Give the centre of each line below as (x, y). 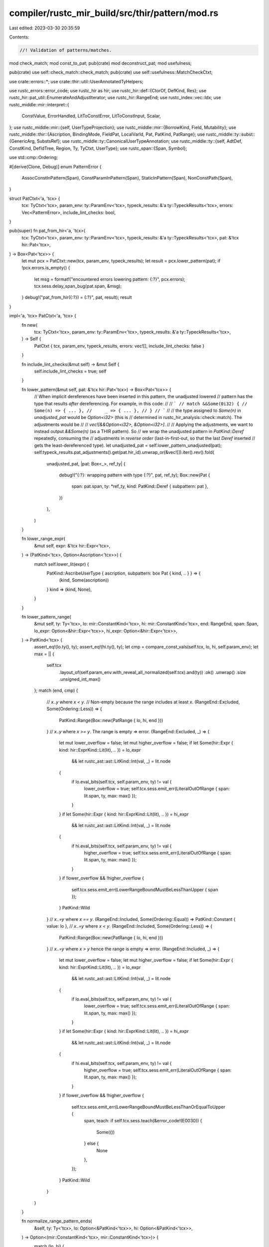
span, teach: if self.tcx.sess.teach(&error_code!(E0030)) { (143, 1121)
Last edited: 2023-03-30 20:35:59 (45, 28)
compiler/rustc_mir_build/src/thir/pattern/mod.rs (114, 13)
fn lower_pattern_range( (47, 617)
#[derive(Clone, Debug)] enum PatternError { (55, 167)
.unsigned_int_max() (80, 679)
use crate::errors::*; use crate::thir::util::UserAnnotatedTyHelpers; (76, 81)
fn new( (30, 325)
